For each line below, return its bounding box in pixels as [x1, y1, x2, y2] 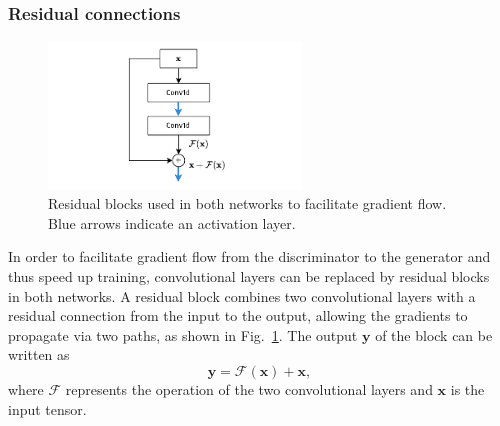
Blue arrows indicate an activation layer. [48, 212, 296, 233]
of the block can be [375, 324, 493, 345]
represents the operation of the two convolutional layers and [65, 379, 433, 400]
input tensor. [8, 398, 87, 419]
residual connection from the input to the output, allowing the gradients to [8, 305, 468, 326]
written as [8, 344, 70, 365]
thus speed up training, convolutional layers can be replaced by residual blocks [8, 266, 490, 287]
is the [450, 379, 485, 400]
